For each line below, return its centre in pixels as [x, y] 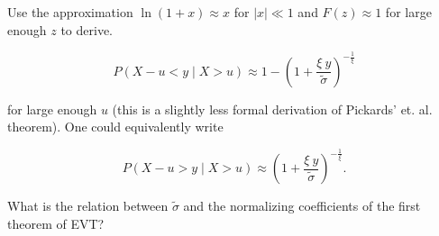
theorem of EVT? [56, 223]
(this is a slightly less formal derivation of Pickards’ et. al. [272, 109]
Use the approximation [70, 12]
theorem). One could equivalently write [115, 127]
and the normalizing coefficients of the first [302, 206]
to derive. [87, 29]
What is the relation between [88, 206]
